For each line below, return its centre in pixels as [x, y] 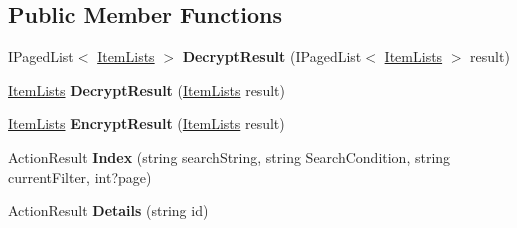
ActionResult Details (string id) [108, 210]
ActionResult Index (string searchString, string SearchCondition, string [229, 156]
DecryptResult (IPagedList [272, 56]
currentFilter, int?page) [80, 176]
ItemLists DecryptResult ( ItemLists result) [146, 89]
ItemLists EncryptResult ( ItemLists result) [146, 123]
